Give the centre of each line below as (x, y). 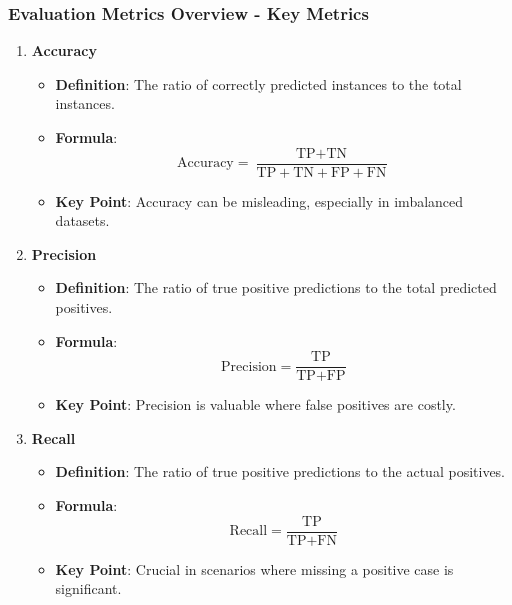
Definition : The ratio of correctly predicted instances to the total (258, 83)
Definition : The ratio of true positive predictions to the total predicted (276, 287)
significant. (88, 588)
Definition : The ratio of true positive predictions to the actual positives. (280, 471)
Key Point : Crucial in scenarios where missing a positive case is (254, 568)
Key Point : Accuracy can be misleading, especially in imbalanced (259, 200)
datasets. (82, 220)
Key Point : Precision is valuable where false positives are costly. (255, 404)
